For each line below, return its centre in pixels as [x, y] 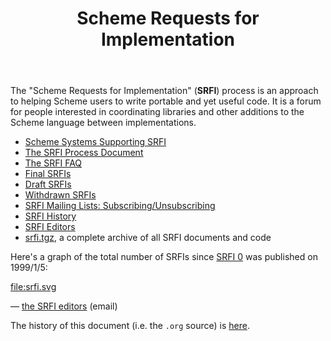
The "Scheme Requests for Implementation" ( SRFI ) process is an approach [164, 91]
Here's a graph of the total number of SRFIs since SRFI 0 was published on [164, 257]
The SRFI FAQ [53, 163]
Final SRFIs [48, 174]
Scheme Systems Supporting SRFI [95, 142]
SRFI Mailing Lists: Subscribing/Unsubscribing [120, 206]
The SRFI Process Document [84, 153]
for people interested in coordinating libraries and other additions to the [157, 112]
